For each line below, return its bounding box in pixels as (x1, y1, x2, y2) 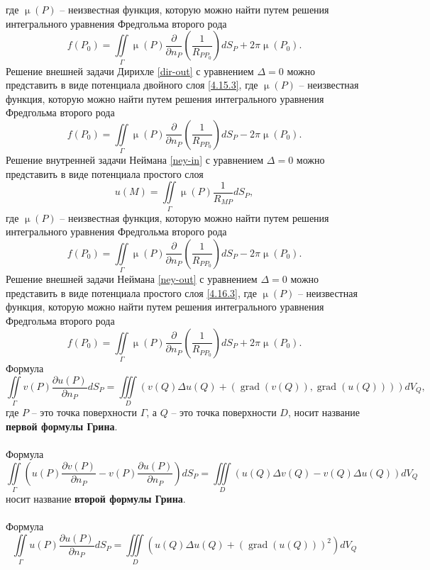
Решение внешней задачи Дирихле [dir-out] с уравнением (6, 63, 254, 78)
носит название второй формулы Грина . (6, 491, 186, 506)
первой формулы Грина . (6, 418, 118, 433)
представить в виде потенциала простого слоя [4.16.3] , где (6, 285, 257, 300)
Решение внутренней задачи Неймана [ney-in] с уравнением (6, 152, 264, 167)
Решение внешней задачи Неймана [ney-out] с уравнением (6, 272, 258, 286)
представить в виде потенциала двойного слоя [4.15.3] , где (6, 77, 258, 92)
